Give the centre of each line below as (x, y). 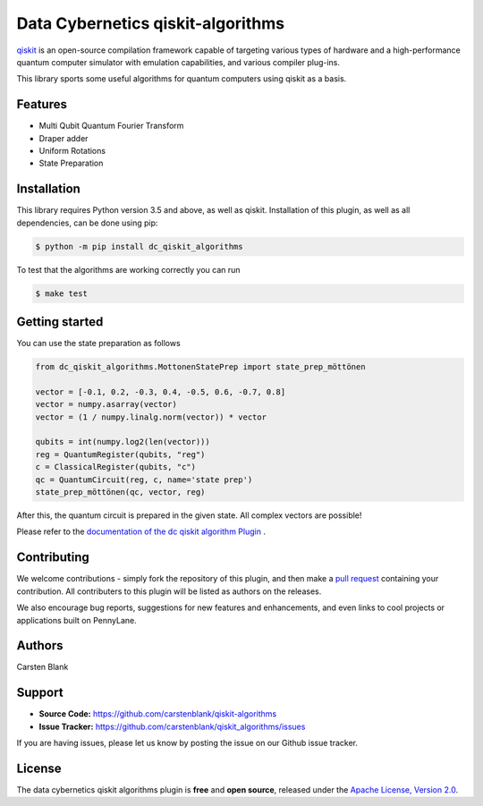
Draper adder (64, 138)
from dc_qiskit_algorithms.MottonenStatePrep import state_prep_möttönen (200, 367)
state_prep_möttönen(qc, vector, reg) (120, 492)
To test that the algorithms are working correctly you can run (128, 269)
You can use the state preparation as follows (98, 344)
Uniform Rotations (72, 151)
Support (40, 693)
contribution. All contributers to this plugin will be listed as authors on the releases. (169, 591)
